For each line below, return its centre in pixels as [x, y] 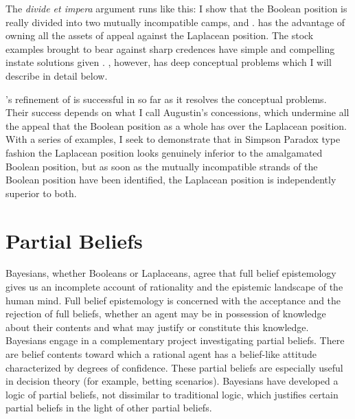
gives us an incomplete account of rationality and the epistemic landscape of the [174, 287]
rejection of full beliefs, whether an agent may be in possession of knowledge [166, 314]
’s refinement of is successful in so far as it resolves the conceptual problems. [166, 99]
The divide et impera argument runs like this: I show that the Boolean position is [176, 8]
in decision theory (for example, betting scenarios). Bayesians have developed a [172, 381]
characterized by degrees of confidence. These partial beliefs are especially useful [174, 367]
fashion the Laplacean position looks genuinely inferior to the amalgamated [164, 152]
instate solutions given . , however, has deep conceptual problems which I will [169, 62]
